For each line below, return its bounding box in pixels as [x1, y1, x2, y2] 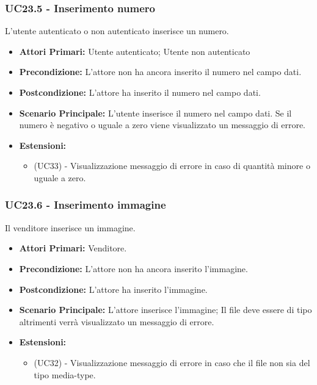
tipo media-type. [34, 368, 96, 381]
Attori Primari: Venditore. [19, 242, 127, 254]
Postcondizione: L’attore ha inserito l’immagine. [19, 282, 208, 295]
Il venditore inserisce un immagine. [5, 221, 136, 234]
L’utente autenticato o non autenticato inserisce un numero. [5, 24, 229, 37]
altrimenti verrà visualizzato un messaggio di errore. [19, 315, 214, 328]
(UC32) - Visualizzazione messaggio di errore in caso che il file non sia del [34, 356, 310, 369]
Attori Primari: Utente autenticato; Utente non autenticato [19, 45, 250, 57]
